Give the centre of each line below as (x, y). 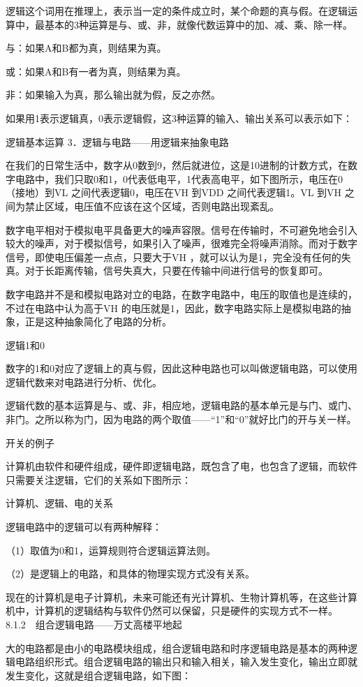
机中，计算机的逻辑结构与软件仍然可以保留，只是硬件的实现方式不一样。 (172, 611)
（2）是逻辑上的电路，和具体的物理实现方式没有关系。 (130, 574)
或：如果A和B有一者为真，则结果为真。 (96, 71)
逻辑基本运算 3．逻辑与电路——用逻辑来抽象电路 (117, 141)
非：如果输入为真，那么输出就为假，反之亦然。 (113, 95)
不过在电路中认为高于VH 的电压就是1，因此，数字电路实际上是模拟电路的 (173, 308)
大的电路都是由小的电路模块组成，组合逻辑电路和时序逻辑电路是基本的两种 (177, 648)
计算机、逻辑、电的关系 (59, 503)
